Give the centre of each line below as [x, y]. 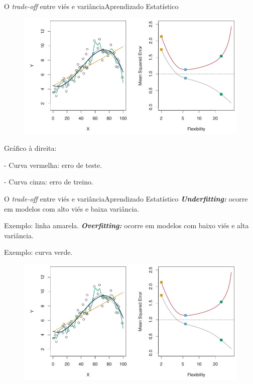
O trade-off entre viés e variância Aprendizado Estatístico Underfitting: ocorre [126, 199]
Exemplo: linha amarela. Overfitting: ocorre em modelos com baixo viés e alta [126, 225]
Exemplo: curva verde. [38, 252]
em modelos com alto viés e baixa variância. [72, 208]
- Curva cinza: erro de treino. [49, 182]
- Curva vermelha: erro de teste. [53, 165]
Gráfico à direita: [30, 148]
